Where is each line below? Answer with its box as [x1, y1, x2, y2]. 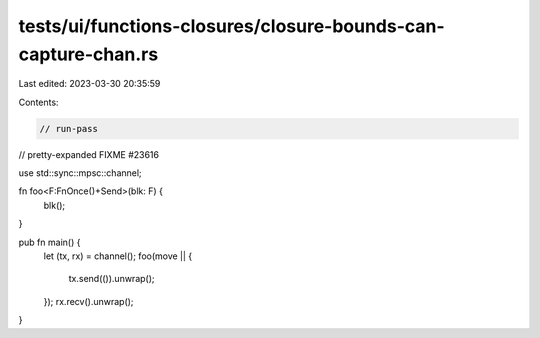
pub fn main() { [18, 236, 81, 248]
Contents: [18, 96, 59, 108]
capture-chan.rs [18, 43, 159, 65]
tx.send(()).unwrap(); [68, 273, 155, 285]
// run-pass [39, 123, 99, 134]
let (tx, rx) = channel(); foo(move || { [43, 250, 193, 262]
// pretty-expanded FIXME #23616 [18, 148, 160, 160]
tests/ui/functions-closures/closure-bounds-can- [18, 15, 445, 37]
